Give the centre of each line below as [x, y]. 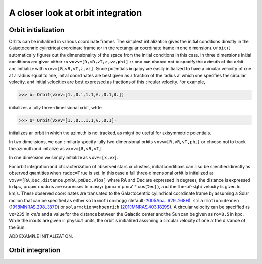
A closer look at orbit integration [75, 13]
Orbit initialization [37, 30]
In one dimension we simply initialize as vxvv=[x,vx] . [64, 157]
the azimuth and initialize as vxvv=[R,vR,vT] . [56, 149]
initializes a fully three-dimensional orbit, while [55, 108]
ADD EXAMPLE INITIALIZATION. [41, 236]
